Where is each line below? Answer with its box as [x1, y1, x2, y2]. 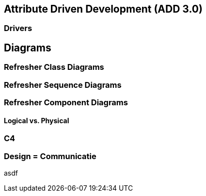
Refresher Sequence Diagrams [4, 80, 122, 90]
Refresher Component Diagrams [4, 98, 128, 108]
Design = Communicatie [4, 151, 96, 161]
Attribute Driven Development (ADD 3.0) [4, 3, 203, 15]
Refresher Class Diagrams [4, 62, 104, 72]
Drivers [4, 23, 32, 33]
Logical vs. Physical [4, 116, 69, 125]
